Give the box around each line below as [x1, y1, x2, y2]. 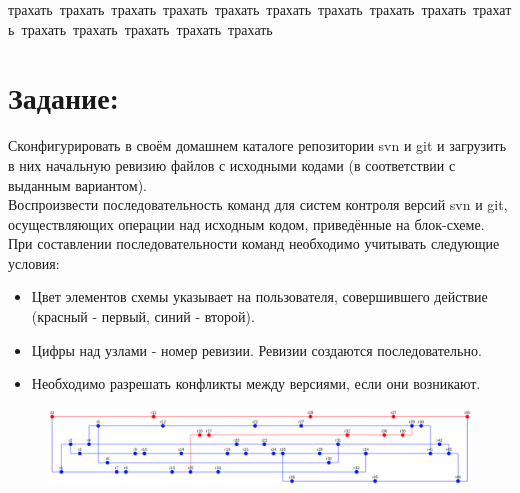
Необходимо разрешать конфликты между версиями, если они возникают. [31, 373, 481, 394]
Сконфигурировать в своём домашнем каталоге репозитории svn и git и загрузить [8, 135, 507, 156]
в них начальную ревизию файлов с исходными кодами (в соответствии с [8, 154, 456, 175]
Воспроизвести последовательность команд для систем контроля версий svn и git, [8, 194, 508, 215]
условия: [8, 252, 60, 273]
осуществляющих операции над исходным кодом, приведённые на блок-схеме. [8, 213, 485, 234]
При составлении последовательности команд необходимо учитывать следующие [8, 233, 500, 254]
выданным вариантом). [8, 174, 147, 195]
